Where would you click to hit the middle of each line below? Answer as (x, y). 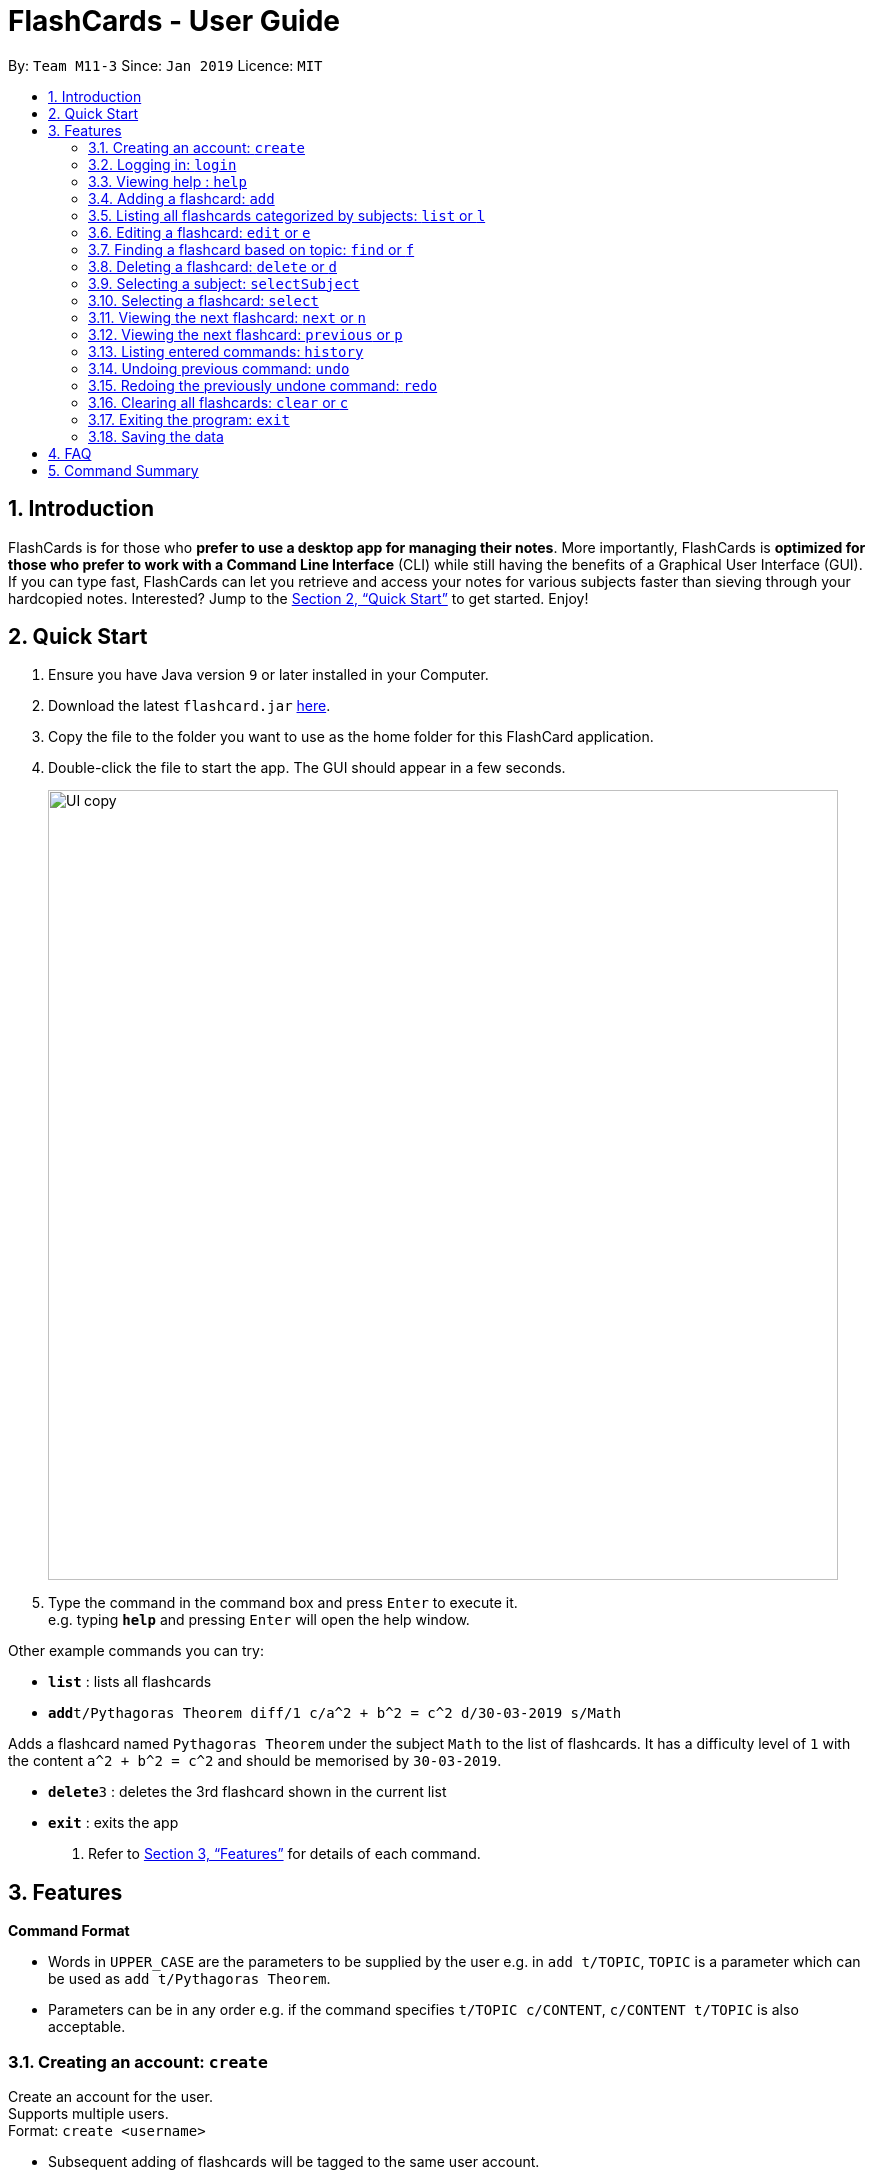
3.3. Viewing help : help (167, 181)
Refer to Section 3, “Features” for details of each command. (284, 1854)
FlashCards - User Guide (174, 21)
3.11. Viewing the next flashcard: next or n (227, 317)
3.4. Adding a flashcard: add (181, 198)
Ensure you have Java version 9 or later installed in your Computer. (268, 675)
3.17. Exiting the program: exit (189, 419)
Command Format (69, 1931)
